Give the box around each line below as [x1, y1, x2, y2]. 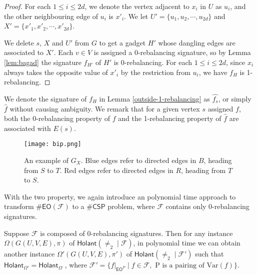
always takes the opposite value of [4, 66, 108, 77]
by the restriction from [120, 66, 190, 77]
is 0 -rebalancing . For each [113, 56, 192, 67]
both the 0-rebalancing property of [4, 113, 110, 123]
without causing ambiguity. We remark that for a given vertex [9, 103, 200, 113]
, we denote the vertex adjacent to [84, 1, 189, 11]
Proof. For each [4, 1, 51, 11]
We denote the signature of [4, 93, 87, 103]
